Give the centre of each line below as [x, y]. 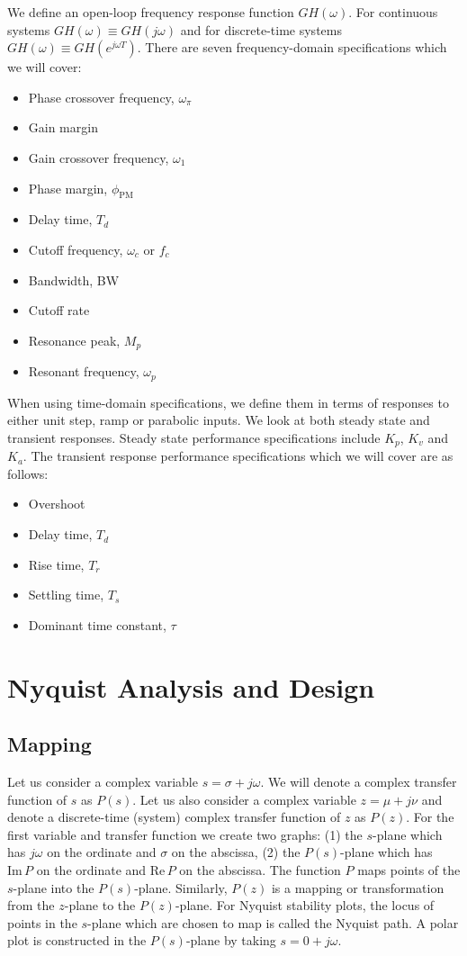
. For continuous [393, 12]
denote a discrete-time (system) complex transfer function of [174, 817]
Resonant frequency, [84, 371]
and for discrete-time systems [261, 29]
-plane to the [100, 905]
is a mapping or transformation [358, 887]
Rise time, [56, 564]
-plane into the [54, 887]
